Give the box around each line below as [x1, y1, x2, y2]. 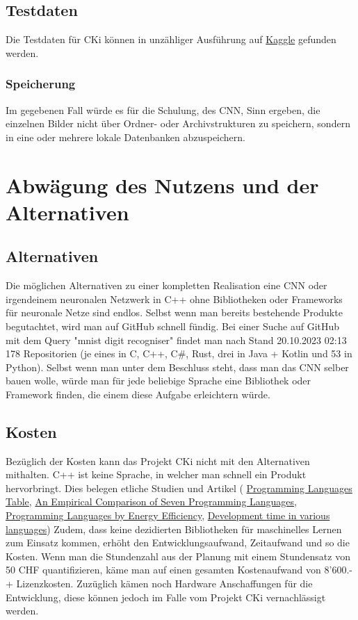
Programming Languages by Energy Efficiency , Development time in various [6, 508, 330, 523]
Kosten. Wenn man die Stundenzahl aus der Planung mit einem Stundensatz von [6, 548, 350, 563]
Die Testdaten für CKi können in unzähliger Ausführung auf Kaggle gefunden [6, 32, 336, 47]
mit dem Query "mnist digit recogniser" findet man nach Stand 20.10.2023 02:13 [6, 332, 347, 347]
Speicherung [6, 75, 76, 92]
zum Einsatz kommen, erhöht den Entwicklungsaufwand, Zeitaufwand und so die [6, 535, 350, 550]
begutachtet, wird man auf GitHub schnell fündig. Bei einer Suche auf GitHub [6, 318, 340, 333]
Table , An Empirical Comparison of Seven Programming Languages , [6, 494, 298, 509]
